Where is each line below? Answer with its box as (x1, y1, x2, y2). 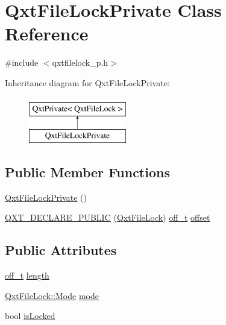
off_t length (5, 269, 49, 282)
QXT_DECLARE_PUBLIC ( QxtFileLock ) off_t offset (5, 211, 210, 224)
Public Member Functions (5, 163, 170, 181)
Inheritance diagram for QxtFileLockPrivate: (5, 76, 170, 89)
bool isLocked (5, 309, 55, 322)
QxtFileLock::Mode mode (5, 289, 99, 301)
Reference (5, 21, 89, 46)
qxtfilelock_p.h (52, 56, 108, 69)
